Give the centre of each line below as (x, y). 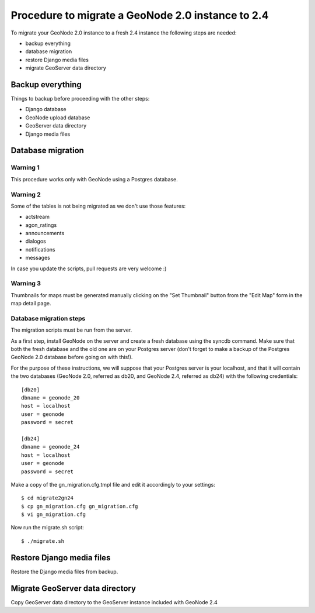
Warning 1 (25, 168)
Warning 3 (26, 284)
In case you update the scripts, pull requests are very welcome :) (89, 268)
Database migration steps (48, 318)
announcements (45, 233)
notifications (40, 249)
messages (38, 258)
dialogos (36, 241)
